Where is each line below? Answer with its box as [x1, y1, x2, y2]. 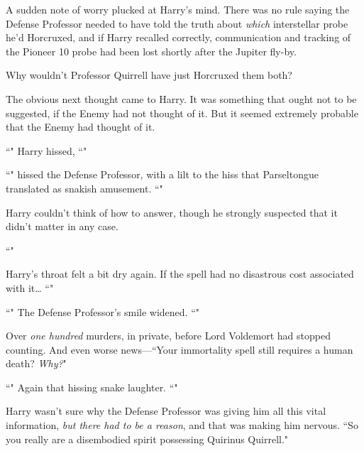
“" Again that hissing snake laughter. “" [6, 379, 178, 394]
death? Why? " [6, 356, 67, 371]
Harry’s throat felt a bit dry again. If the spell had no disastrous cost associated [6, 266, 354, 281]
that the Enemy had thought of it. [6, 119, 155, 134]
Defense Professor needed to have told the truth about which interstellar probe [6, 16, 348, 31]
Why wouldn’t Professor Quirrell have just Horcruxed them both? [6, 67, 292, 82]
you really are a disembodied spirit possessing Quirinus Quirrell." [6, 431, 289, 446]
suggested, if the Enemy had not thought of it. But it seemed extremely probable [6, 105, 358, 120]
